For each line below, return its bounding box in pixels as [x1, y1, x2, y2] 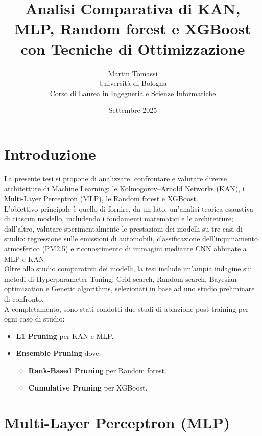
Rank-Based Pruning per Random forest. [28, 364, 166, 375]
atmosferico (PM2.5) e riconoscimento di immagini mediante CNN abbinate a [4, 243, 247, 254]
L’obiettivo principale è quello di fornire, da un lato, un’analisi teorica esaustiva [4, 203, 253, 214]
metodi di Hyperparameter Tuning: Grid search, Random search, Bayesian [4, 273, 237, 284]
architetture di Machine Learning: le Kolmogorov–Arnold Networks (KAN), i [4, 183, 245, 194]
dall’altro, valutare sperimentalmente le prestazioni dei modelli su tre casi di [4, 223, 243, 234]
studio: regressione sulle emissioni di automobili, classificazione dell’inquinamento [4, 233, 258, 244]
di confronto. [4, 293, 44, 304]
